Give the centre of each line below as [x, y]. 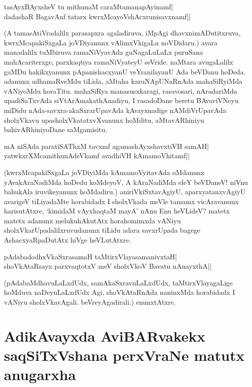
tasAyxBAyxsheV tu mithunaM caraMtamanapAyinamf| [89, 6]
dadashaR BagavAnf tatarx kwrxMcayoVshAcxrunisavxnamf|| [97, 16]
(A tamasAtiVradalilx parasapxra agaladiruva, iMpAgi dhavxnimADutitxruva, [122, 33]
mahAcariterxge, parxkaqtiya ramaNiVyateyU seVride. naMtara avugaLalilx [119, 61]
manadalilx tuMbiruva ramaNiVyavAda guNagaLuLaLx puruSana [104, 52]
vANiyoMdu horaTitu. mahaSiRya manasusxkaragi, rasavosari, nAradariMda [121, 90]
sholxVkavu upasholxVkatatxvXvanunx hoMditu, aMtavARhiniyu [104, 120]
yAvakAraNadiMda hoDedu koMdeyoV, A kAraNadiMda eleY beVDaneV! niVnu [126, 182]
